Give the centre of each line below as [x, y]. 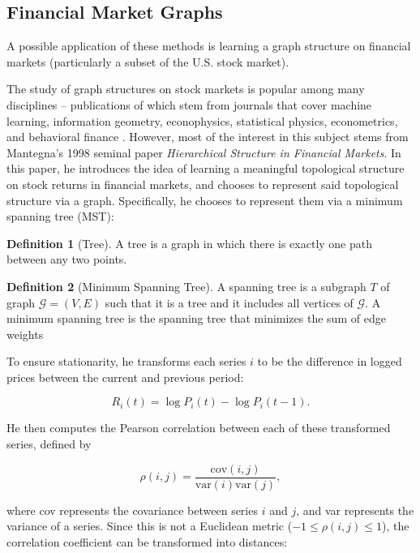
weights [25, 334]
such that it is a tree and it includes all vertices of [229, 302]
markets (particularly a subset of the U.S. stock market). [148, 61]
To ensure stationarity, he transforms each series [126, 361]
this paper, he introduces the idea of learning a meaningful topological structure [206, 168]
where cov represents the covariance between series [132, 510]
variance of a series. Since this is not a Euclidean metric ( [150, 526]
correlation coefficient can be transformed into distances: [147, 541]
